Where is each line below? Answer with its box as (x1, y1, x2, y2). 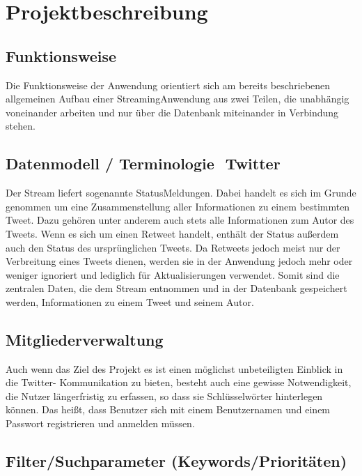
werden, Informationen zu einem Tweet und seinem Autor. (6, 294, 254, 309)
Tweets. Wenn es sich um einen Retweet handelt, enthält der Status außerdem (6, 226, 339, 240)
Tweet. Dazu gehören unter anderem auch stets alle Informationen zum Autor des (6, 213, 354, 227)
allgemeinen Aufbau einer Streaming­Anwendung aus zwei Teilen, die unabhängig (6, 91, 349, 106)
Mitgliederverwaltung (6, 328, 164, 350)
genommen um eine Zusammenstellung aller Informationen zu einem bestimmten (6, 199, 350, 213)
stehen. (6, 118, 36, 133)
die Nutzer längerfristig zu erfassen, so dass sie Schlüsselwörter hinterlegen (6, 388, 323, 403)
